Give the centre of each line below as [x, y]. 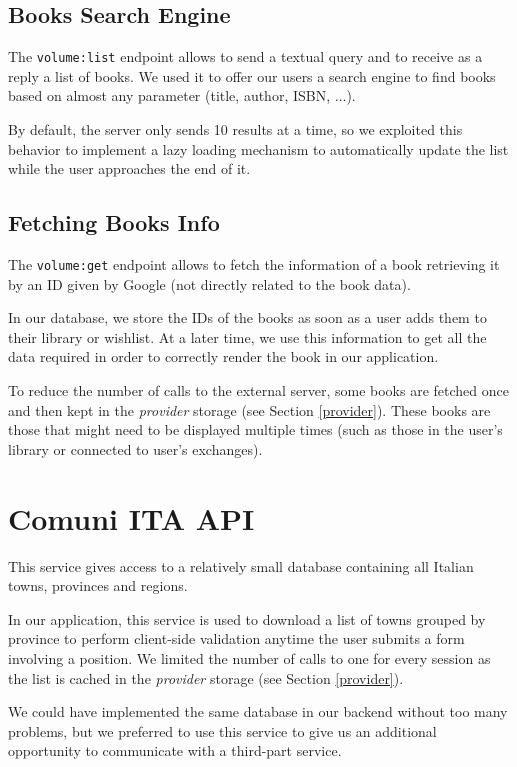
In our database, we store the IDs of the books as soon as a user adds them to [247, 317]
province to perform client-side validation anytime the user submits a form [236, 638]
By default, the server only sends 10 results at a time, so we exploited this [235, 129]
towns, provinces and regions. [98, 585]
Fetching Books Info [114, 222]
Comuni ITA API [131, 517]
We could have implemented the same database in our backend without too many [258, 711]
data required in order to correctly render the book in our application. [223, 356]
